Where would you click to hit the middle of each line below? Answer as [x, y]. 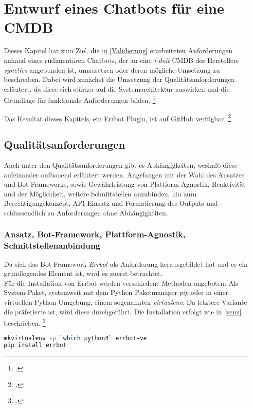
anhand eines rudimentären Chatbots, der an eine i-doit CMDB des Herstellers [121, 60]
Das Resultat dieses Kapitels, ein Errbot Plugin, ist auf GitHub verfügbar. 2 [117, 117]
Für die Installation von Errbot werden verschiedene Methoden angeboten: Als [121, 282]
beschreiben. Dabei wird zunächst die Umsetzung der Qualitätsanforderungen [119, 79]
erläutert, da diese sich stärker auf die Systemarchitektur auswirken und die [117, 88]
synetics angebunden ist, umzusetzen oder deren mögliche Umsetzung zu [112, 69]
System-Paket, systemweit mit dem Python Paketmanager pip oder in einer [116, 292]
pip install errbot [35, 345]
